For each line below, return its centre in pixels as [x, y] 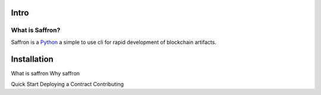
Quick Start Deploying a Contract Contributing [67, 84]
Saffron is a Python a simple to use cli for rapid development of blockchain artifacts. [114, 42]
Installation [32, 59]
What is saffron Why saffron [45, 73]
